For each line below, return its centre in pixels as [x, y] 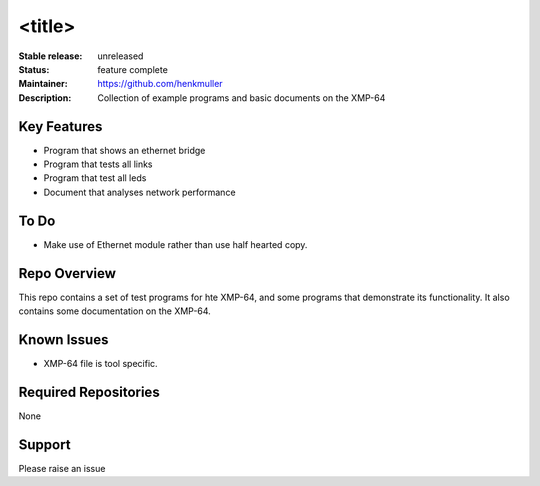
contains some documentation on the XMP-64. [115, 311]
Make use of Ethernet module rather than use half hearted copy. [175, 244]
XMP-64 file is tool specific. [101, 363]
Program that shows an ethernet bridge [124, 150]
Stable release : [50, 56]
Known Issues [63, 339]
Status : [34, 69]
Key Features [60, 126]
